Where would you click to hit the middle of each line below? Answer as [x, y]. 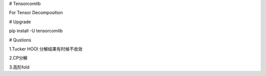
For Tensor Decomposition [36, 13]
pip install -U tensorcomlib [36, 31]
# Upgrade [20, 22]
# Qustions [20, 40]
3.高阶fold [19, 67]
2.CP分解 [18, 58]
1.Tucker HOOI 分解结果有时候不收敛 [46, 49]
